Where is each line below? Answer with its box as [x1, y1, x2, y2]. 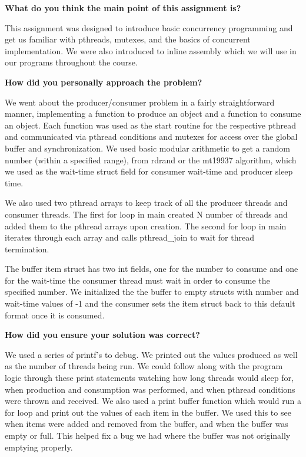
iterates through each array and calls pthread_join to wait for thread [5, 231, 254, 244]
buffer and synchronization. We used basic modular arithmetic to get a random [5, 142, 291, 154]
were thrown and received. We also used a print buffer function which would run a [5, 394, 302, 407]
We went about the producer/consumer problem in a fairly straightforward [5, 96, 275, 108]
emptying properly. [5, 440, 73, 453]
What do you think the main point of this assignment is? [5, 2, 241, 14]
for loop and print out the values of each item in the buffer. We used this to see [5, 406, 291, 418]
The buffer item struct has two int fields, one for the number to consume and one [5, 262, 298, 275]
